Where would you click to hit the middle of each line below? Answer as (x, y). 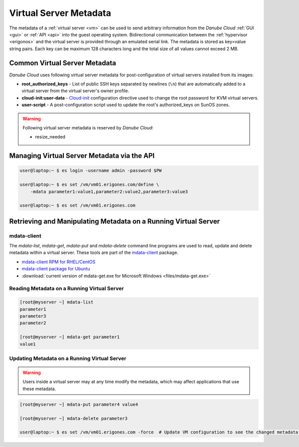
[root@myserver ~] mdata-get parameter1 (70, 337)
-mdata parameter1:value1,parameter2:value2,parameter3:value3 (109, 191)
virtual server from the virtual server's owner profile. (75, 91)
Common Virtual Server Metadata (63, 63)
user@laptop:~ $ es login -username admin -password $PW (91, 171)
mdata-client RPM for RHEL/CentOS (59, 262)
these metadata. (39, 389)
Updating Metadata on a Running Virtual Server (68, 358)
